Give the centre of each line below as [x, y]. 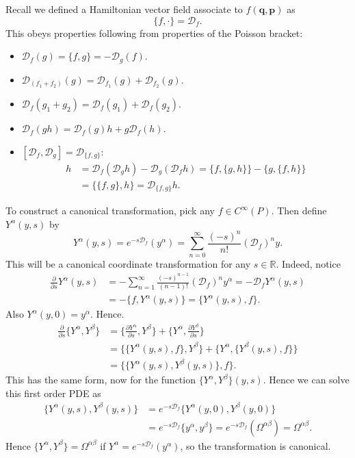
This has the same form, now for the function [101, 380]
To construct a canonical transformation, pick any [110, 211]
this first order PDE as [53, 393]
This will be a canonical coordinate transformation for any [128, 263]
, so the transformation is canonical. [255, 445]
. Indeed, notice [308, 263]
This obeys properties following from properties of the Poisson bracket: [154, 33]
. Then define [299, 211]
